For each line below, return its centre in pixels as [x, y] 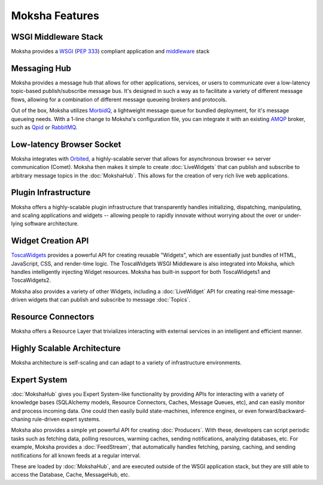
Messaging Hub [41, 68]
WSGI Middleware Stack [57, 37]
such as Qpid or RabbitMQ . [44, 127]
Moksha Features [55, 16]
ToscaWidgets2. [31, 280]
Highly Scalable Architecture [66, 348]
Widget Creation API [50, 241]
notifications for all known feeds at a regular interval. [76, 455]
